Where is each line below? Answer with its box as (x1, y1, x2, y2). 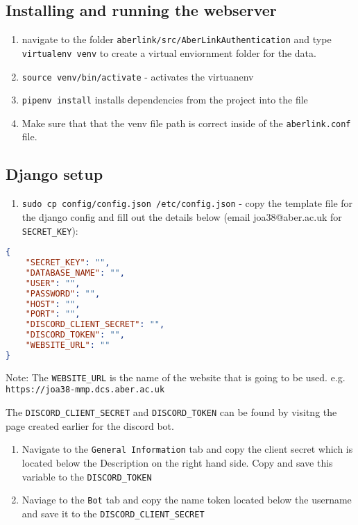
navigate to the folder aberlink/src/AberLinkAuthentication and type (22, 32, 332, 47)
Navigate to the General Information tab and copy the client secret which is (22, 442, 353, 456)
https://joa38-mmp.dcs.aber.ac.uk (6, 385, 165, 395)
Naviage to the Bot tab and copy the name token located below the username (22, 492, 352, 507)
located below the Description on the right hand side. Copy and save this (22, 456, 333, 470)
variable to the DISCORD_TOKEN (22, 469, 152, 483)
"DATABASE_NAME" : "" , (25, 267, 125, 278)
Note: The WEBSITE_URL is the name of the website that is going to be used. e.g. (6, 369, 346, 384)
